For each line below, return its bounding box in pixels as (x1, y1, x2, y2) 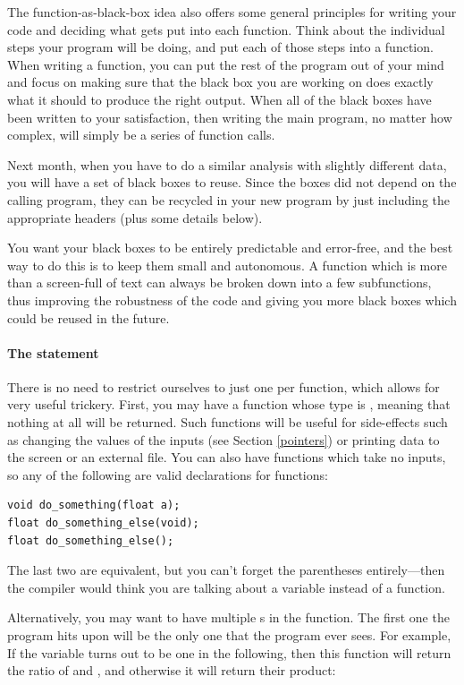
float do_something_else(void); (7, 517, 199, 530)
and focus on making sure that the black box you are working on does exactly (7, 73, 434, 91)
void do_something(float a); (7, 499, 181, 512)
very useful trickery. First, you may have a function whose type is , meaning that (7, 395, 451, 414)
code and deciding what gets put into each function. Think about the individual (7, 20, 445, 39)
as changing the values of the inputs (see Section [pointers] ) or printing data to (7, 430, 440, 449)
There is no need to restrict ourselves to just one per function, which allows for (7, 377, 440, 396)
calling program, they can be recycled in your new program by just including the (7, 190, 451, 209)
